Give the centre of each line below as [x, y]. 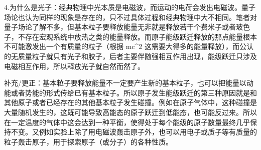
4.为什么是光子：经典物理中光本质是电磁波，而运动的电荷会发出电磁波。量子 [130, 7]
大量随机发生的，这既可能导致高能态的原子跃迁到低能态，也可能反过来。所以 [130, 112]
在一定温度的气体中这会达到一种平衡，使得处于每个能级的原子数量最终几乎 [127, 122]
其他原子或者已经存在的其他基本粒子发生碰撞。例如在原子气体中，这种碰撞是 [130, 102]
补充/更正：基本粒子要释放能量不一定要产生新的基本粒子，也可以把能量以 [125, 83]
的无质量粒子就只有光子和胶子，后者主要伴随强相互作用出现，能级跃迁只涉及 [130, 56]
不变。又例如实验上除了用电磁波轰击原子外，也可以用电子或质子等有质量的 [134, 132]
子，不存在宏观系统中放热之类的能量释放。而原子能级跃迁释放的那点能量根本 [130, 36]
